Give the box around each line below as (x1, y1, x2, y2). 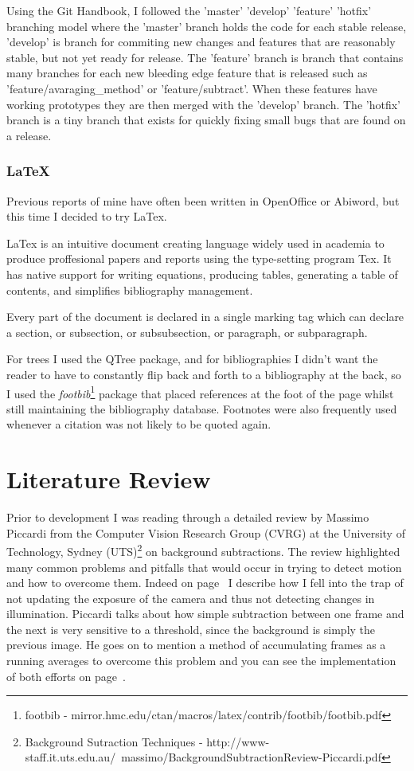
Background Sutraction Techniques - (25, 733, 203, 749)
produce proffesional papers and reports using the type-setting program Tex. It (6, 250, 392, 267)
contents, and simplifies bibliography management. (6, 281, 253, 298)
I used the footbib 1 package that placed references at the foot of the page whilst (6, 382, 394, 401)
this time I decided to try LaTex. (6, 208, 167, 225)
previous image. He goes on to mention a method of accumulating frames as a (6, 636, 386, 653)
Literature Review (6, 463, 211, 495)
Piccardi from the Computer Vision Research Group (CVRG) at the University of (6, 524, 405, 541)
